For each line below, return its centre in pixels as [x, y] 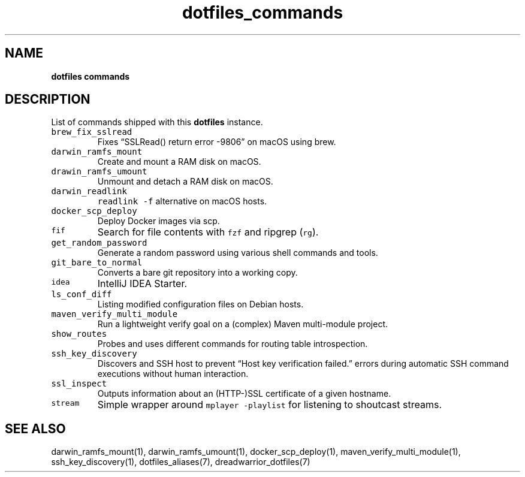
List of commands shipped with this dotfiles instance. [157, 122]
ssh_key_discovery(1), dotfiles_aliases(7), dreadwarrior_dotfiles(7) [181, 462]
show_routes [79, 334]
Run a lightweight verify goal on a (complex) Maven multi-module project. [242, 324]
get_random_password [99, 243]
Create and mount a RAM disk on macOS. [179, 162]
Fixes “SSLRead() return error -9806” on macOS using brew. [217, 142]
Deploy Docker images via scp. [159, 221]
